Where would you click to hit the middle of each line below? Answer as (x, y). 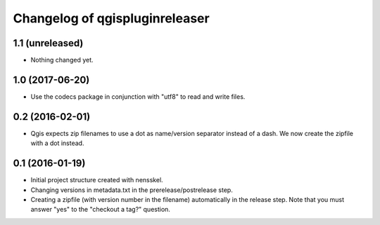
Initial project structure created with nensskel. (97, 180)
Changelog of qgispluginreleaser (112, 18)
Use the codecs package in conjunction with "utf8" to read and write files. (138, 96)
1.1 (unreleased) (48, 43)
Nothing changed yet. (62, 60)
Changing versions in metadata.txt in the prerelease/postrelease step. (132, 190)
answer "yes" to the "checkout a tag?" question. (100, 210)
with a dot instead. (57, 143)
